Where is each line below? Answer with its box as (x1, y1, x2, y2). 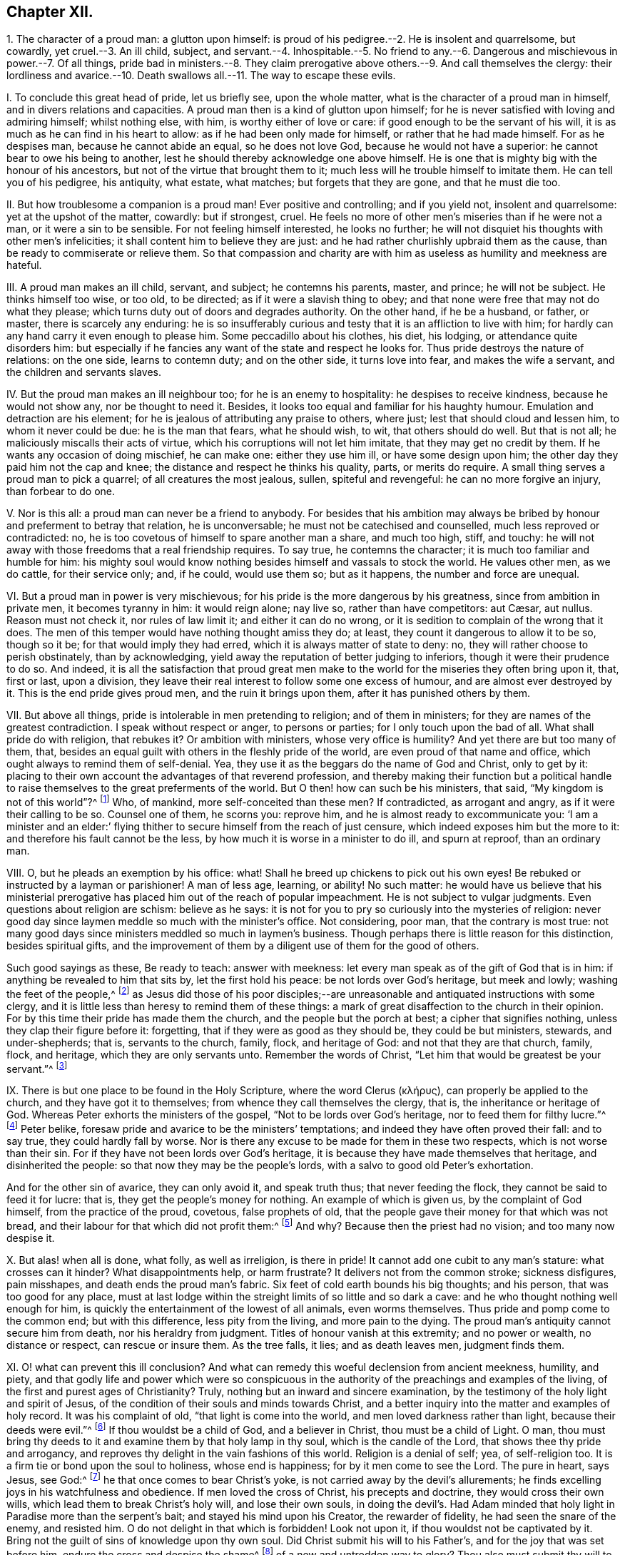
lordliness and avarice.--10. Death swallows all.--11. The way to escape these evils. (6, 69, 396, 82)
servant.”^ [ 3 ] (6, 1060, 68, 1075)
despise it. (6, 1231, 55, 1244)
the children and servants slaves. (6, 366, 161, 379)
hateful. (6, 259, 42, 272)
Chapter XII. (6, 3, 93, 21)
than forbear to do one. (6, 485, 116, 498)
